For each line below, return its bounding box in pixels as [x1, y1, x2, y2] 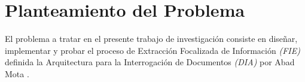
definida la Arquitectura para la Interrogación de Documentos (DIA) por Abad [5, 56, 295, 68]
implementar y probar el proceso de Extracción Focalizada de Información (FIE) [5, 44, 300, 56]
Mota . [5, 67, 29, 80]
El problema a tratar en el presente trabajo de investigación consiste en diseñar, [5, 32, 298, 45]
